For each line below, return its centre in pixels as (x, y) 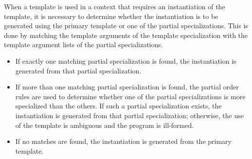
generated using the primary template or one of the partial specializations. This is (126, 26)
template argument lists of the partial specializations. (83, 44)
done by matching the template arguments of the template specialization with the (126, 35)
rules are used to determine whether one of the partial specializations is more (130, 96)
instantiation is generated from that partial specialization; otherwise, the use (129, 115)
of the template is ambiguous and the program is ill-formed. (105, 125)
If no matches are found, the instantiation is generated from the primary (123, 141)
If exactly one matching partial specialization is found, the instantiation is (126, 61)
